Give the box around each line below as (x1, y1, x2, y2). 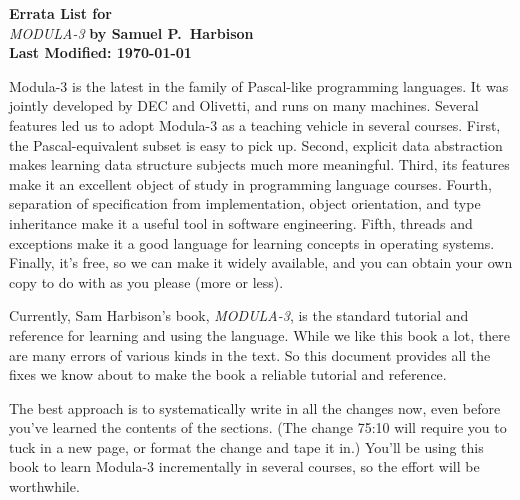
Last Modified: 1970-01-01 (9, 42, 192, 63)
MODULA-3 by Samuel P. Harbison (9, 22, 254, 43)
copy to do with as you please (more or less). (9, 271, 284, 292)
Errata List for (9, 3, 112, 23)
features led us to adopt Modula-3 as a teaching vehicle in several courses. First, (9, 114, 501, 135)
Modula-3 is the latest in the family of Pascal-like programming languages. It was (9, 75, 509, 96)
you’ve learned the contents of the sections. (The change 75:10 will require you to (9, 417, 507, 438)
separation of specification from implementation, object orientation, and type (9, 193, 481, 214)
